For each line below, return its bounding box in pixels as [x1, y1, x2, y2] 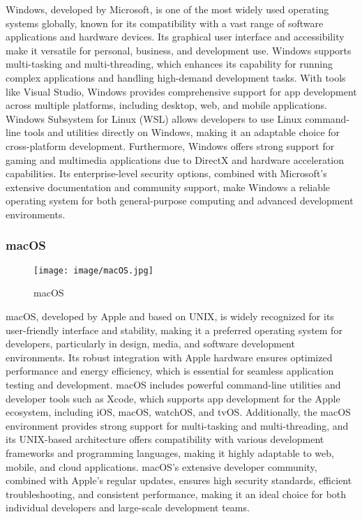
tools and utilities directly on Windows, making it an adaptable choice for [24, 125, 340, 140]
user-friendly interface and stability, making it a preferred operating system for [6, 322, 342, 337]
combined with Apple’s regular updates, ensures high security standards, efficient [6, 473, 352, 488]
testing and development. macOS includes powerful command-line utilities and [6, 377, 341, 391]
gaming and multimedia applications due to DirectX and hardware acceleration [6, 152, 344, 167]
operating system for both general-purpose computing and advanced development [6, 193, 354, 208]
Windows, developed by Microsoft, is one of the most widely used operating [6, 2, 329, 16]
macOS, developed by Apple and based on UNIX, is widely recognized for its [6, 308, 334, 323]
